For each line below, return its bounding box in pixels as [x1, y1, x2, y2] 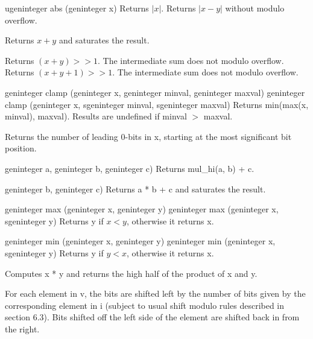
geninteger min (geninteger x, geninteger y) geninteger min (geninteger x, [5, 235, 276, 247]
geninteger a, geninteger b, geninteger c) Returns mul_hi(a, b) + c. [5, 162, 255, 174]
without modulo [225, 2, 285, 14]
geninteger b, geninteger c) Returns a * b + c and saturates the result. [5, 182, 266, 195]
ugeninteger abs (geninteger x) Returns [5, 2, 149, 14]
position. [5, 142, 37, 154]
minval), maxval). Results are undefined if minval [5, 110, 187, 122]
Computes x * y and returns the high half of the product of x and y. [5, 267, 258, 279]
